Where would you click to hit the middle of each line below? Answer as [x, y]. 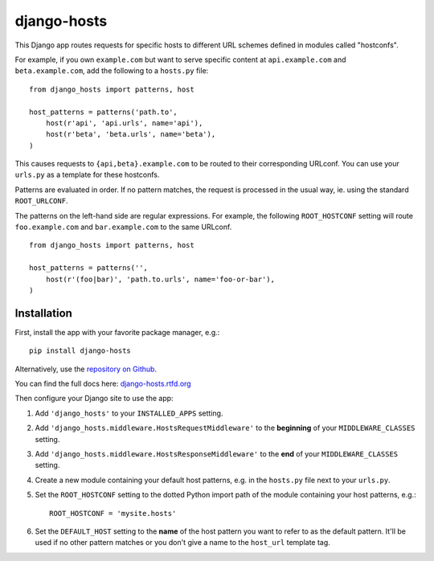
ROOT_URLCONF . [41, 201]
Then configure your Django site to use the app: [94, 399]
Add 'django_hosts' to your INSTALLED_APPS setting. [129, 413]
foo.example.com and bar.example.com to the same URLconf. [123, 227]
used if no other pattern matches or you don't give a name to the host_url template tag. [183, 543]
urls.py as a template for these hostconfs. [87, 175]
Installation [43, 313]
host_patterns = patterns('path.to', [104, 112]
